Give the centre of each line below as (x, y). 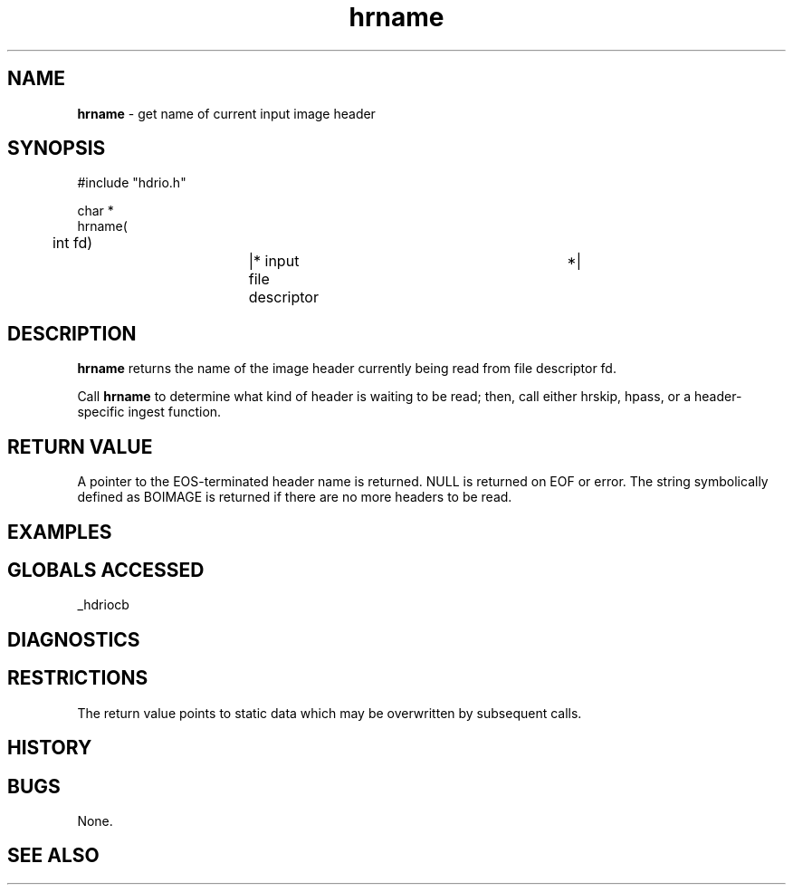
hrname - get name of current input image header (226, 113)
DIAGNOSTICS (74, 639)
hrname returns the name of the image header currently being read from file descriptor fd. (347, 369)
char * (96, 211)
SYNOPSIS (57, 149)
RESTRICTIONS (78, 678)
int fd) (72, 243)
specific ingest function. (149, 412)
